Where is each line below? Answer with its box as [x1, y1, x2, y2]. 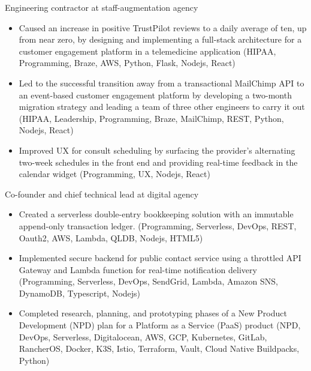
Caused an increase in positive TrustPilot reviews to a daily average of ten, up [19, 21, 307, 34]
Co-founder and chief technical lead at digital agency [5, 187, 199, 200]
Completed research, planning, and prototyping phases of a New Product [19, 307, 287, 319]
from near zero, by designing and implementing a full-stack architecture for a [19, 33, 302, 46]
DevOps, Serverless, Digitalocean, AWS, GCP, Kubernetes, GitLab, [19, 330, 267, 343]
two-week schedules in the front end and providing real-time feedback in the [19, 155, 298, 168]
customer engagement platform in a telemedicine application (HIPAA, [19, 44, 276, 57]
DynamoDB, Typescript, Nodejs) [19, 286, 141, 299]
